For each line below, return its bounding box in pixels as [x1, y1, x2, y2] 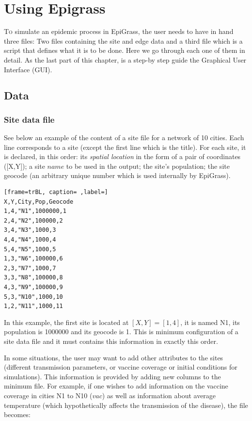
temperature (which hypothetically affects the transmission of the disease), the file [4, 400, 248, 410]
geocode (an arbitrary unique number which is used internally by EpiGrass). [4, 170, 231, 180]
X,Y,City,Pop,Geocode [4, 198, 74, 205]
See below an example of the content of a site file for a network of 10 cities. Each [4, 132, 244, 143]
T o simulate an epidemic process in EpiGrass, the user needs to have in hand [4, 26, 234, 36]
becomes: [4, 409, 31, 420]
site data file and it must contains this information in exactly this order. [4, 336, 218, 346]
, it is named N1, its [180, 317, 240, 327]
